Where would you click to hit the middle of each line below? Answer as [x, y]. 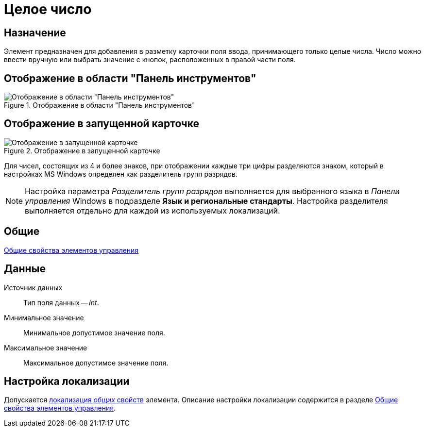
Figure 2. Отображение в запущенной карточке [82, 150]
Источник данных [33, 287]
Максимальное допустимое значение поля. [96, 363]
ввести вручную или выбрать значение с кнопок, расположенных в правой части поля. [150, 60]
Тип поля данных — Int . [61, 302]
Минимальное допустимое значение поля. [94, 332]
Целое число [48, 9]
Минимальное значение [44, 317]
